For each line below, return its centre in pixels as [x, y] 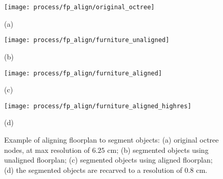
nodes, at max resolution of [47, 150]
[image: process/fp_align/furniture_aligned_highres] [98, 106]
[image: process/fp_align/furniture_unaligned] [87, 40]
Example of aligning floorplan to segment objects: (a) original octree [111, 140]
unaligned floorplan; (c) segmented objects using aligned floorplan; [108, 160]
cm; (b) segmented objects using [158, 150]
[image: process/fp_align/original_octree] [79, 7]
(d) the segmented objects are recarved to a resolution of [93, 170]
